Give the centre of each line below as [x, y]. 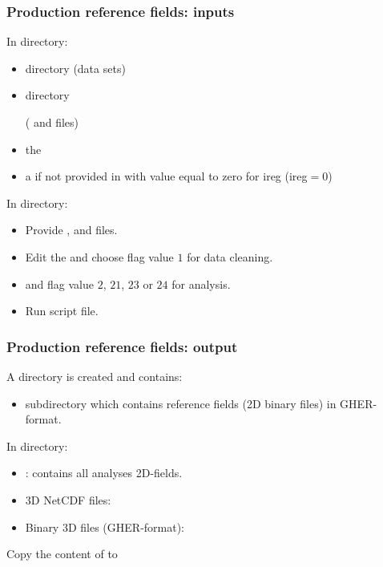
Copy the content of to [62, 554]
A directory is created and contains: [95, 376]
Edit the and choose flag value [99, 256]
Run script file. [62, 311]
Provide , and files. [71, 230]
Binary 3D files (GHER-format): [105, 526]
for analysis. [201, 283]
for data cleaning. [230, 256]
